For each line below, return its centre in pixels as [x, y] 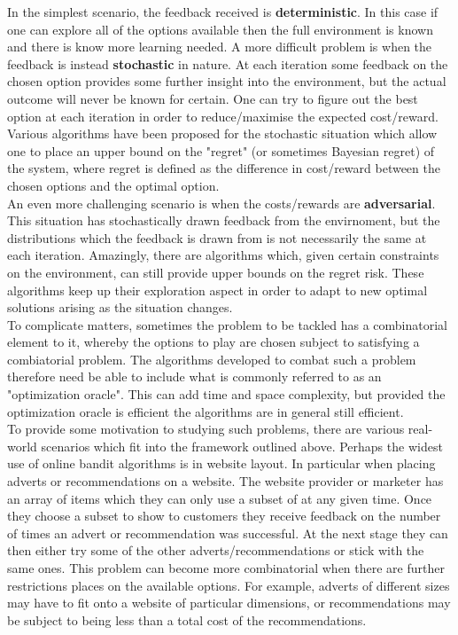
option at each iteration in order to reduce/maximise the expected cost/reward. [223, 116]
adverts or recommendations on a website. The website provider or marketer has [225, 481]
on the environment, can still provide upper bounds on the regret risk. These [216, 272]
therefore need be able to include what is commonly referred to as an [194, 376]
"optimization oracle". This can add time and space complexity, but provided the [226, 394]
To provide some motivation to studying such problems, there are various [206, 429]
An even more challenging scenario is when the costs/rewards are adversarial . [221, 203]
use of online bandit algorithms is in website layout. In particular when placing [221, 463]
